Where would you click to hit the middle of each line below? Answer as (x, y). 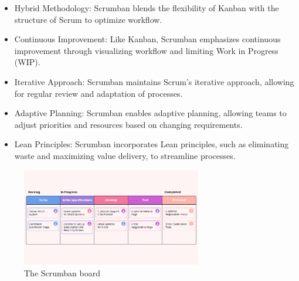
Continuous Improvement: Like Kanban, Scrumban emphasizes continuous (147, 39)
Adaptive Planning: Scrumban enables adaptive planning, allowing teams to (150, 113)
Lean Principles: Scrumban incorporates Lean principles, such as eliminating (152, 144)
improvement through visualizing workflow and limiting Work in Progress (146, 50)
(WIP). (27, 62)
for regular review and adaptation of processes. (98, 93)
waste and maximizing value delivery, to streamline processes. (125, 155)
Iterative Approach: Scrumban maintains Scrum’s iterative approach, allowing (154, 81)
